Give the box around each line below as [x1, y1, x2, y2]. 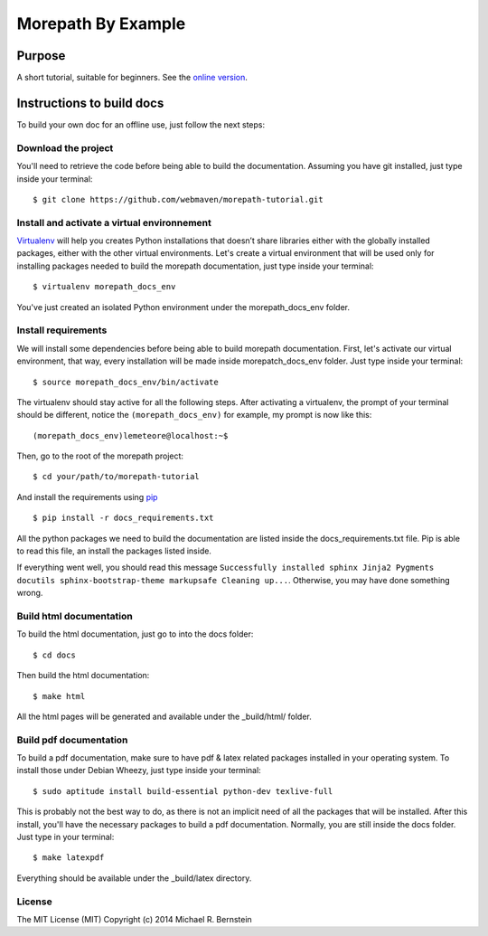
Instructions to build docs [16, 95, 164, 110]
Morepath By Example [16, 14, 186, 33]
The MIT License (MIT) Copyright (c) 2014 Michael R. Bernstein [16, 913, 252, 924]
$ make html [33, 691, 86, 701]
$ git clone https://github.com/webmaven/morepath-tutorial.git [33, 194, 324, 204]
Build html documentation [16, 610, 133, 622]
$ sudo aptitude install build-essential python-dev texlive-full [33, 786, 333, 796]
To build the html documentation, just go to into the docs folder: [16, 629, 254, 639]
